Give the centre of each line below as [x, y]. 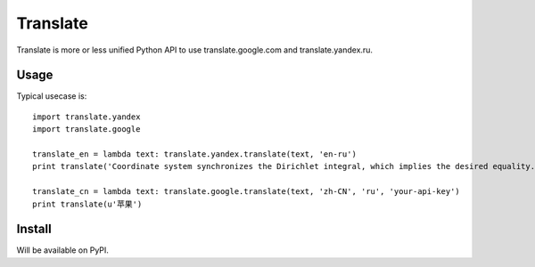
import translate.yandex [86, 117]
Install [34, 229]
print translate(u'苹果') [87, 204]
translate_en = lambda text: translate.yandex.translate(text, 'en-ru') [194, 154]
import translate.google [86, 129]
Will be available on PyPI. [62, 250]
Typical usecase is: [52, 96]
